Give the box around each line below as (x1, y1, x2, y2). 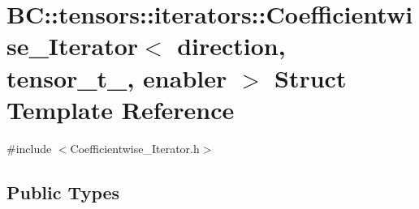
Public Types (6, 179, 120, 204)
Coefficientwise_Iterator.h (70, 139, 200, 156)
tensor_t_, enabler (6, 61, 227, 94)
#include (6, 139, 52, 156)
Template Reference (6, 92, 235, 126)
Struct (274, 61, 347, 94)
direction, (177, 29, 286, 62)
